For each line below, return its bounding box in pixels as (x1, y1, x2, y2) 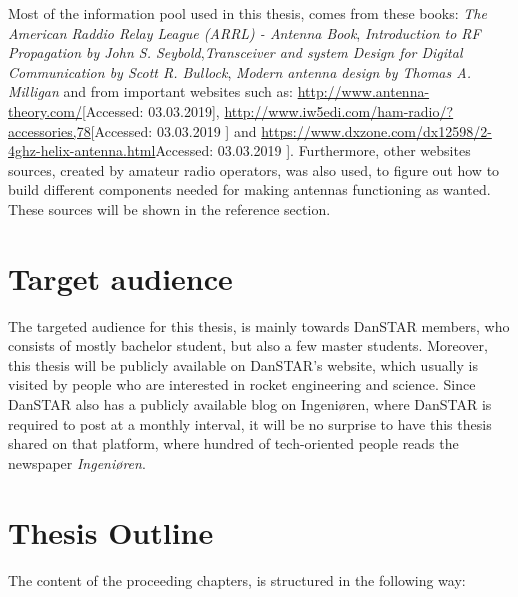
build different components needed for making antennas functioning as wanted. (8, 179, 491, 200)
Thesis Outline (8, 511, 214, 552)
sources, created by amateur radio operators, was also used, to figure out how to (8, 159, 500, 180)
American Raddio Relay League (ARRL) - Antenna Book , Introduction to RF (8, 22, 481, 43)
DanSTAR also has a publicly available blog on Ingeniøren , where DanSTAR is (8, 394, 492, 415)
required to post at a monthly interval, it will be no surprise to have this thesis (8, 413, 492, 434)
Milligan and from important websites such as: (8, 81, 293, 102)
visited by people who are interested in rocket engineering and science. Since (8, 374, 476, 395)
